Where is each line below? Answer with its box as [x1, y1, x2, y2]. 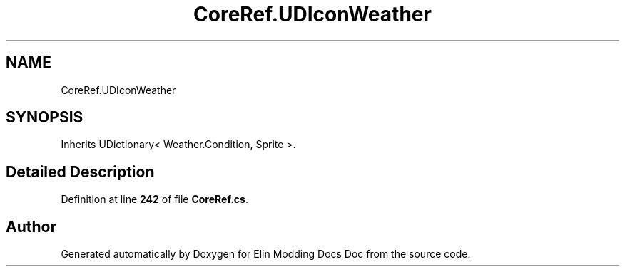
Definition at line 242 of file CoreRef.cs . [61, 193, 248, 206]
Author [6, 217, 56, 236]
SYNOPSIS [6, 108, 83, 127]
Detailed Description [6, 162, 155, 181]
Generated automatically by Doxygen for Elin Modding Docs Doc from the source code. [61, 248, 471, 261]
